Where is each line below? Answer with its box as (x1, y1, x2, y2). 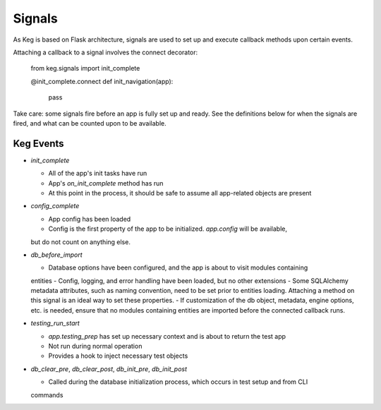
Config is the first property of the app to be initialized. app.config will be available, (48, 224, 288, 233)
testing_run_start (30, 319, 80, 327)
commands (30, 390, 64, 399)
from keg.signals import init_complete (30, 64, 140, 73)
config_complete (30, 202, 80, 210)
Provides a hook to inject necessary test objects (48, 351, 188, 360)
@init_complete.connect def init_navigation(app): (30, 77, 174, 85)
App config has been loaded (48, 215, 131, 223)
